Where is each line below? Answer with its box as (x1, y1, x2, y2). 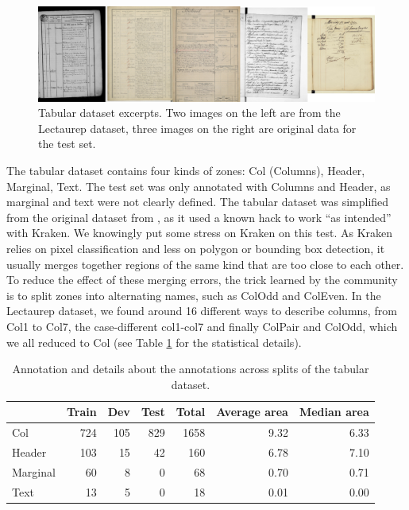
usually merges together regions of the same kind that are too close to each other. (6, 255, 404, 272)
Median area (299, 403, 369, 420)
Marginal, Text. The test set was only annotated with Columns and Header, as (6, 177, 391, 194)
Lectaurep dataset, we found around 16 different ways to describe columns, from (6, 302, 397, 319)
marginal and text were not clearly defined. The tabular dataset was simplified (6, 193, 389, 210)
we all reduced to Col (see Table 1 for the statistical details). (6, 333, 302, 350)
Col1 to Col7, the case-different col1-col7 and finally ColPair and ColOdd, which (6, 317, 398, 334)
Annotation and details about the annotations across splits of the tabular (12, 360, 369, 377)
